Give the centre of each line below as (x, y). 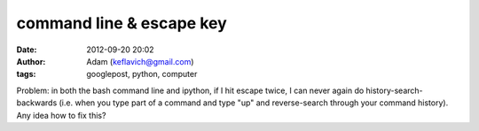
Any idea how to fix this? (61, 115)
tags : (26, 74)
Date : (27, 50)
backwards (37, 103)
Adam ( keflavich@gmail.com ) (140, 61)
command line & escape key (122, 23)
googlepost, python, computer (142, 74)
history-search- (394, 90)
